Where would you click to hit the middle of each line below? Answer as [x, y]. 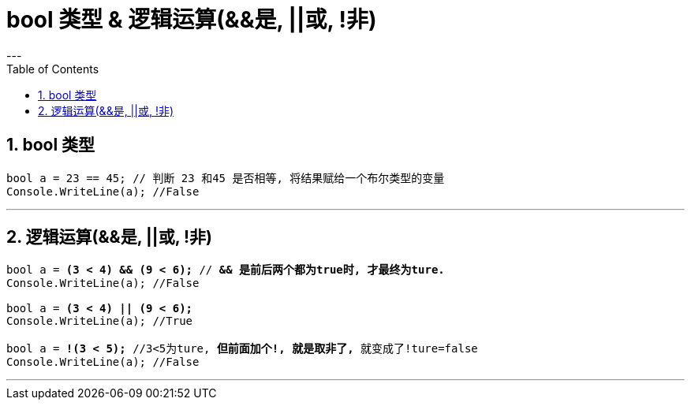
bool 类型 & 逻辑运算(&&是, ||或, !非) [192, 20]
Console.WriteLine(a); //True [100, 321]
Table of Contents [53, 69]
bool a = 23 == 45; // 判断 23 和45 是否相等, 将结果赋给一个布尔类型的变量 [226, 178]
